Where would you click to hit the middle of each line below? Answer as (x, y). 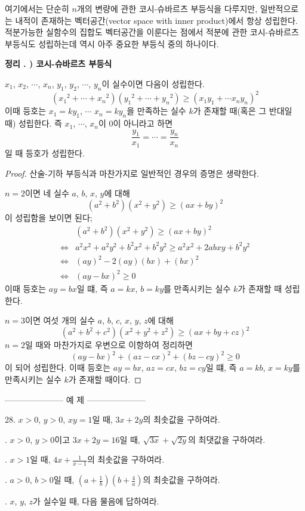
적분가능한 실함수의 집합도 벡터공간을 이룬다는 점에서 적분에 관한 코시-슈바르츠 (152, 32)
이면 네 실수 (47, 193)
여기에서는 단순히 (37, 8)
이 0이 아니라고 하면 (136, 123)
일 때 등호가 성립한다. (45, 153)
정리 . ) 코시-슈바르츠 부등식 (58, 64)
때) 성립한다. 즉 (33, 123)
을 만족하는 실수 (156, 111)
